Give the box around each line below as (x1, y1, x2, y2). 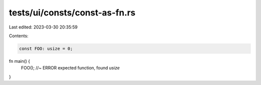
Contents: (9, 33, 29, 39)
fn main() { (9, 58, 30, 64)
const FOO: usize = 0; (19, 46, 73, 51)
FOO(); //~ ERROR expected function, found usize (21, 65, 120, 71)
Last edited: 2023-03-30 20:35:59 (9, 24, 78, 30)
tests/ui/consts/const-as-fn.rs (9, 7, 135, 18)
